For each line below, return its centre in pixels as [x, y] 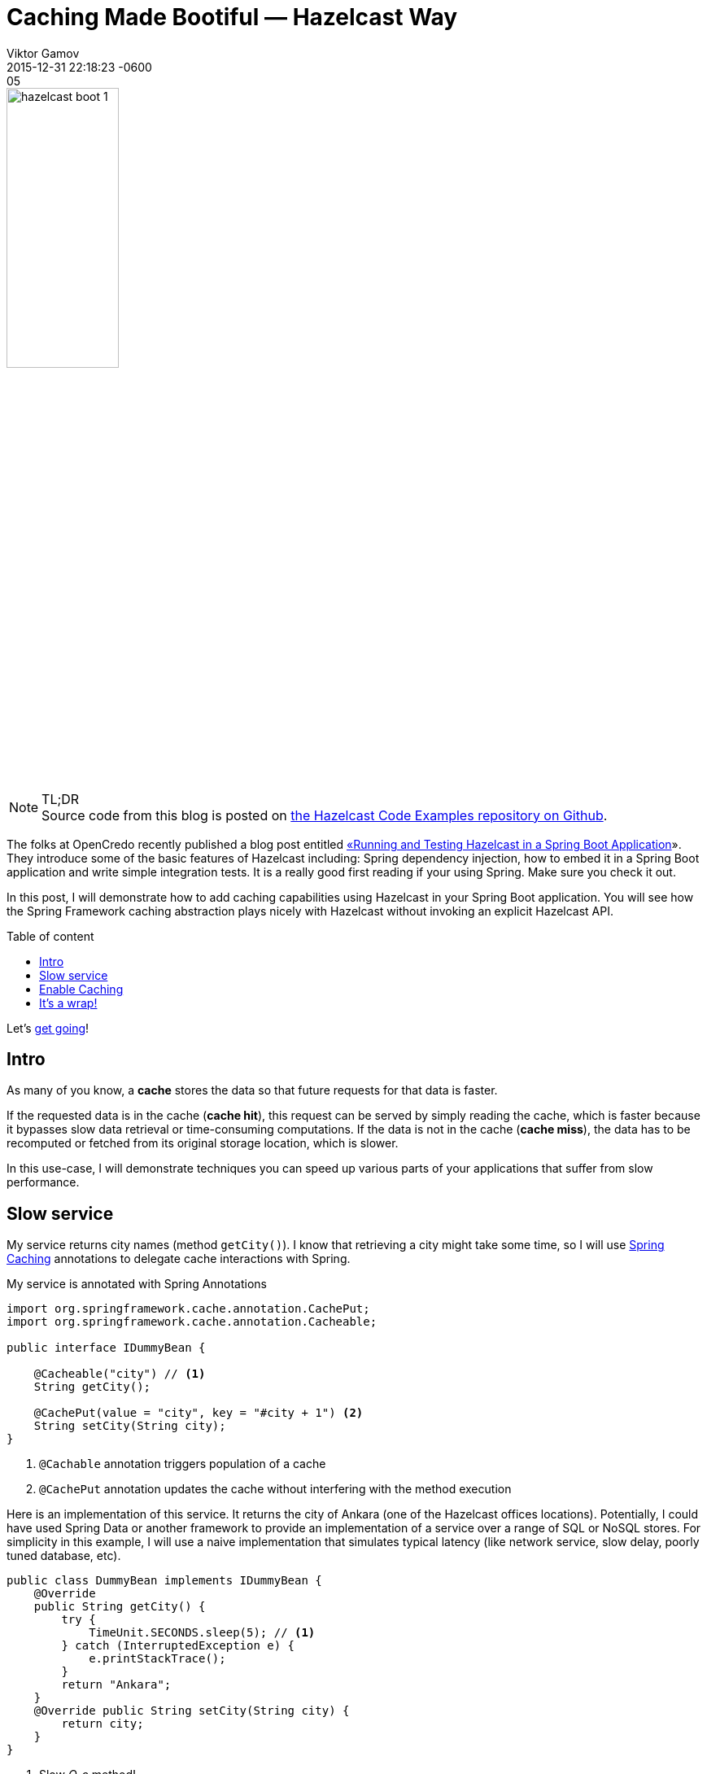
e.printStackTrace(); [157, 1659]
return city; [103, 1724]
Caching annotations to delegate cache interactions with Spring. [179, 1259]
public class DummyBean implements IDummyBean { [164, 1581]
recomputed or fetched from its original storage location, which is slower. [203, 1143]
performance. [43, 1182]
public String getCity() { [120, 1607]
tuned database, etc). [64, 1556]
